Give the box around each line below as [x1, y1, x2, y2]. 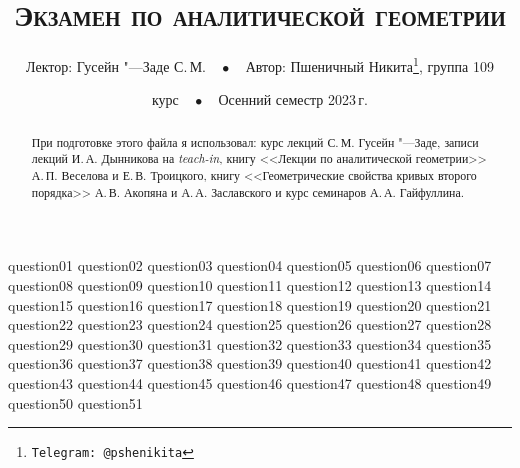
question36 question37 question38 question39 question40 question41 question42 [8, 353, 492, 374]
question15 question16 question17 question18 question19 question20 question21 [8, 294, 492, 315]
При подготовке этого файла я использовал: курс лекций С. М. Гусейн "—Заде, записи [31, 133, 479, 150]
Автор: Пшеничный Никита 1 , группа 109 [245, 53, 494, 76]
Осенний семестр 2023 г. [218, 89, 368, 110]
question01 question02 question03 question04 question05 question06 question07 [8, 255, 492, 276]
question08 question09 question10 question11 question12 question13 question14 [8, 274, 492, 295]
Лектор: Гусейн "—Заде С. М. [26, 55, 206, 76]
